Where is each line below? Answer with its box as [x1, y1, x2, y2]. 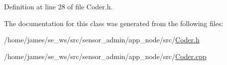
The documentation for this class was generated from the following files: [4, 18, 224, 28]
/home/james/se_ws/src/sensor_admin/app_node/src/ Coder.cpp [4, 51, 207, 61]
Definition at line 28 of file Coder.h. [4, 1, 113, 11]
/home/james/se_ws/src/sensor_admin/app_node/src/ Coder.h [4, 34, 200, 45]
